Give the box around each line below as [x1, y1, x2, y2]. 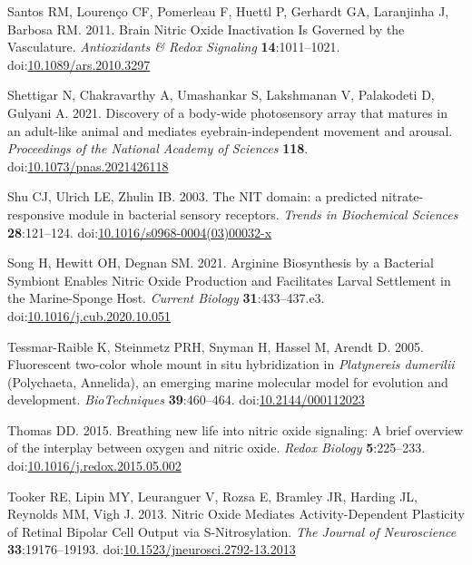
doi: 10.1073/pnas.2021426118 [7, 156, 169, 175]
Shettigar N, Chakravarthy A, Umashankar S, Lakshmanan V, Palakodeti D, [7, 85, 435, 104]
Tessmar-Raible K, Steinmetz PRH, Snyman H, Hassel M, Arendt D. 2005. [7, 336, 424, 356]
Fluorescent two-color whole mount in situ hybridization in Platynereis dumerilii [7, 355, 455, 374]
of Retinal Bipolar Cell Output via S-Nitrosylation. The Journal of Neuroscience [7, 521, 457, 541]
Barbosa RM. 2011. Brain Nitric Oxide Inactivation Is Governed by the [7, 19, 405, 38]
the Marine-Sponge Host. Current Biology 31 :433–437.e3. [7, 288, 325, 307]
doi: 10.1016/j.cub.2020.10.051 [7, 306, 172, 325]
